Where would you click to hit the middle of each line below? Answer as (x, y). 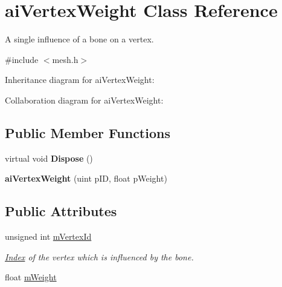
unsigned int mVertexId (48, 236)
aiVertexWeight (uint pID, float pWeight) (86, 178)
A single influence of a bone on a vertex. (79, 39)
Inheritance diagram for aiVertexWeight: (80, 80)
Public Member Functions (88, 132)
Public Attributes (61, 211)
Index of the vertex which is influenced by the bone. (99, 256)
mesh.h (65, 59)
